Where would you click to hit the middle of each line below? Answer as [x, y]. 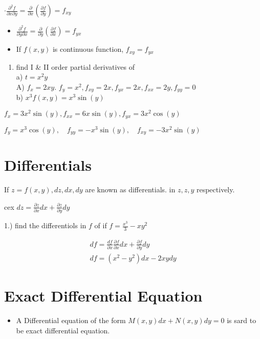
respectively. [215, 190]
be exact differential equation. [63, 330]
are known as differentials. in [130, 190]
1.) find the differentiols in [45, 225]
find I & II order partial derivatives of [75, 66]
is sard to [242, 320]
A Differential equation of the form [71, 320]
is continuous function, [88, 49]
